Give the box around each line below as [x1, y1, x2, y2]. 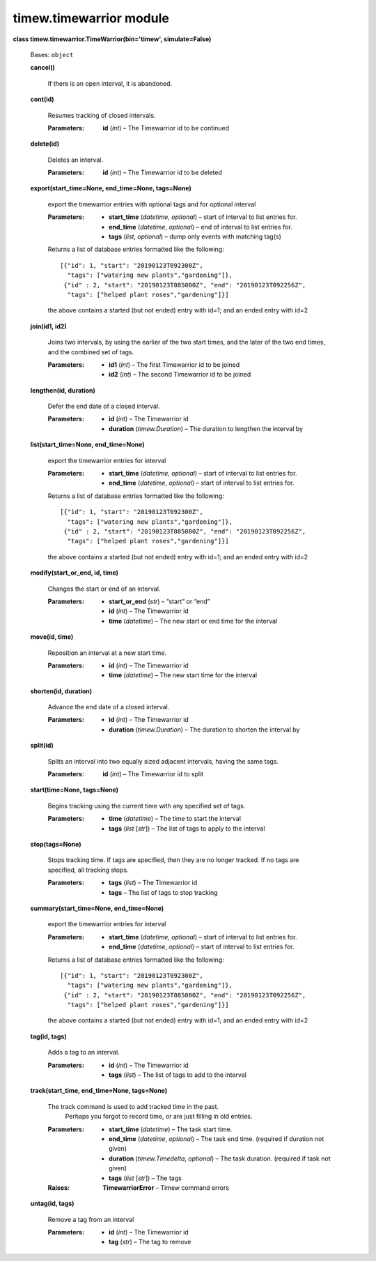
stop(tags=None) [30, 840, 81, 848]
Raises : [47, 1183, 70, 1192]
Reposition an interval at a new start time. [47, 649, 167, 657]
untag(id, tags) [30, 1200, 75, 1208]
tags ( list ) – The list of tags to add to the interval [109, 1071, 247, 1079]
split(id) [30, 741, 54, 750]
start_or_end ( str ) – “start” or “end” [109, 597, 210, 605]
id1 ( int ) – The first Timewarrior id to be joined [109, 360, 240, 369]
